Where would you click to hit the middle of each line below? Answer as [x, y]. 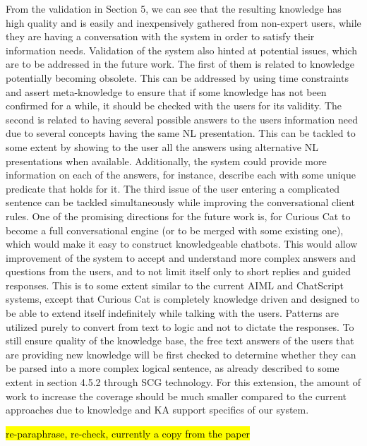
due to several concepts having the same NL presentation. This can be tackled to [181, 133]
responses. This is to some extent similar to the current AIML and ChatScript [175, 285]
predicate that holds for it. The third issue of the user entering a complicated [173, 188]
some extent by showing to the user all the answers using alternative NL [162, 146]
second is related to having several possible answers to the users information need [182, 119]
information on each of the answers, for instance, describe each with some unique [181, 175]
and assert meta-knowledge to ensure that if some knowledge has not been [166, 91]
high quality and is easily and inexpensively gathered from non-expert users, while [183, 22]
